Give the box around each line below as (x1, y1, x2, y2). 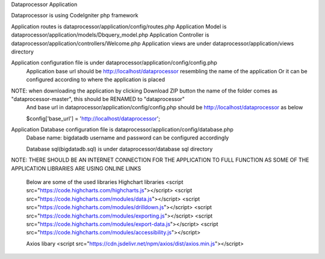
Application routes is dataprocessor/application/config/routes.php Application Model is (11, 23, 227, 30)
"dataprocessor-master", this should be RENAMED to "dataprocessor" (11, 95, 185, 102)
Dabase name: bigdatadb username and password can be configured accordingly (26, 134, 229, 141)
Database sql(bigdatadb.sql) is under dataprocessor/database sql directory (26, 145, 213, 153)
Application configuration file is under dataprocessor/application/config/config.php (11, 59, 217, 66)
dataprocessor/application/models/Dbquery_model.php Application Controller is (11, 31, 209, 38)
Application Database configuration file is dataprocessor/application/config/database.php (11, 126, 234, 133)
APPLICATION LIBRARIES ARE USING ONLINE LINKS (11, 165, 141, 172)
